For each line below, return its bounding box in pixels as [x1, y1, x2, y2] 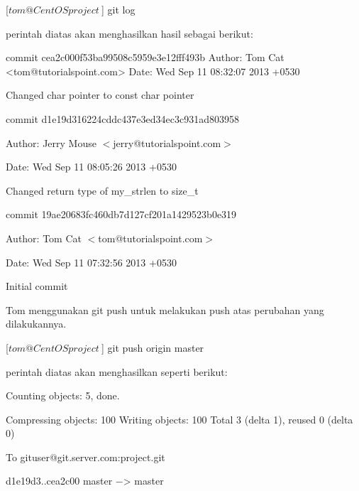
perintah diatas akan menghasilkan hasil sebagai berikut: [6, 26, 253, 41]
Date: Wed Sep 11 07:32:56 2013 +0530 [6, 254, 177, 269]
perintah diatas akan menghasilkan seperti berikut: [6, 364, 228, 379]
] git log [101, 2, 136, 16]
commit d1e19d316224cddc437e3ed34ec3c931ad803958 [6, 111, 239, 126]
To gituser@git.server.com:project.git [6, 449, 165, 464]
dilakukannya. [6, 316, 67, 331]
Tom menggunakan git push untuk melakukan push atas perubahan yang [6, 302, 324, 317]
